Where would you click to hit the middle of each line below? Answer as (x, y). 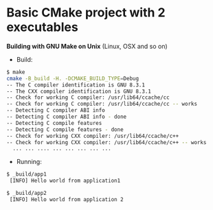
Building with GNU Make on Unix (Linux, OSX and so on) (87, 46)
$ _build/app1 (27, 174)
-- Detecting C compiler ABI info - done (67, 117)
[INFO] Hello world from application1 (65, 181)
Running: (29, 162)
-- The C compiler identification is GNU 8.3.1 (76, 85)
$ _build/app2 (27, 194)
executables (42, 27)
